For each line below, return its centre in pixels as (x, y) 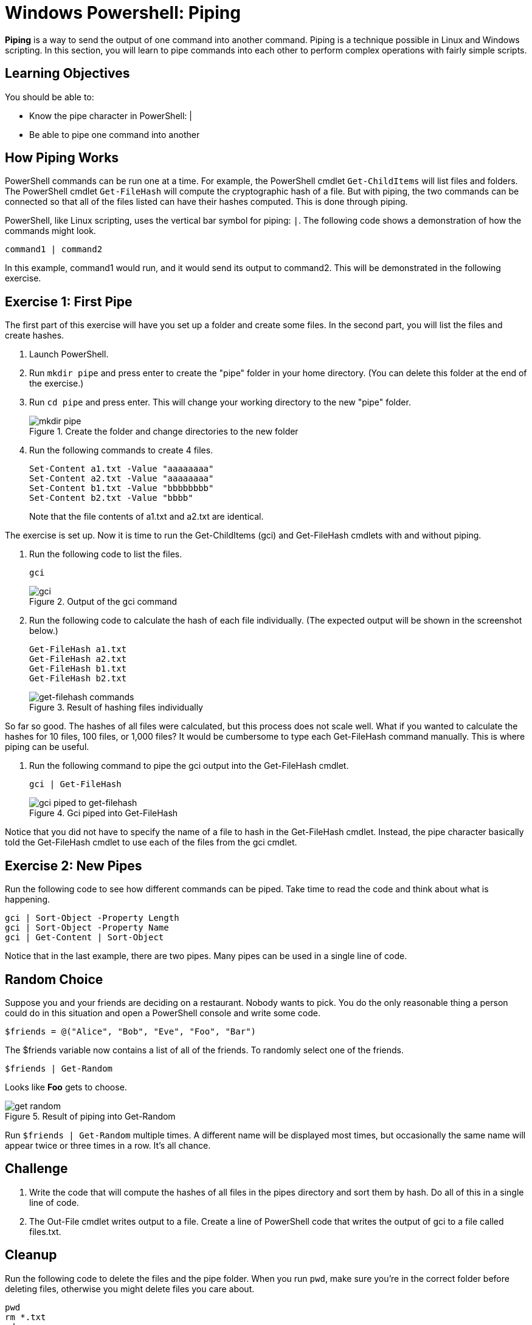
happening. (27, 900)
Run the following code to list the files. (106, 554)
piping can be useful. (47, 747)
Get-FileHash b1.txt (78, 669)
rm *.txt (26, 1317)
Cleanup (31, 1255)
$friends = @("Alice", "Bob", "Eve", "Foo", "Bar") (131, 1031)
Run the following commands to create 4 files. (121, 450)
